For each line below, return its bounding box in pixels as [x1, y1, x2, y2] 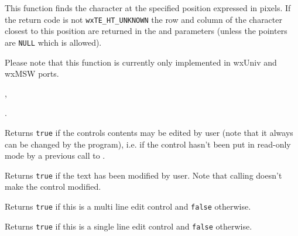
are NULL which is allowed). [5, 36, 102, 48]
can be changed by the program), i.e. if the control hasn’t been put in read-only [5, 138, 291, 150]
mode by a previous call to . [5, 149, 105, 162]
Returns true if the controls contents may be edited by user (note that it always [5, 126, 293, 138]
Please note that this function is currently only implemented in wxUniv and [5, 56, 277, 68]
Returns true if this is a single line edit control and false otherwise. [5, 220, 252, 232]
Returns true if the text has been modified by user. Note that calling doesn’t [5, 169, 282, 181]
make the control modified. [5, 180, 101, 193]
